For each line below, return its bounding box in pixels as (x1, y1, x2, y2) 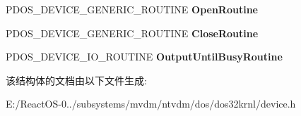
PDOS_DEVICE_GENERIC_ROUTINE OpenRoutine (6, 2, 258, 16)
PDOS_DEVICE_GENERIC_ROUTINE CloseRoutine (6, 25, 259, 40)
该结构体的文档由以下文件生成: (6, 72, 147, 87)
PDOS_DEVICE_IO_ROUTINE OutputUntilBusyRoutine (6, 49, 283, 64)
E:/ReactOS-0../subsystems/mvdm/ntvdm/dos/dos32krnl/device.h (6, 96, 296, 111)
